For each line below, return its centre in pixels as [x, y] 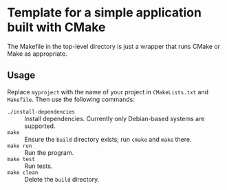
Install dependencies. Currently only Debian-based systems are [115, 118]
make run [20, 146]
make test [21, 159]
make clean [23, 172]
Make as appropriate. [37, 54]
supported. [40, 126]
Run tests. [39, 166]
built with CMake [56, 27]
